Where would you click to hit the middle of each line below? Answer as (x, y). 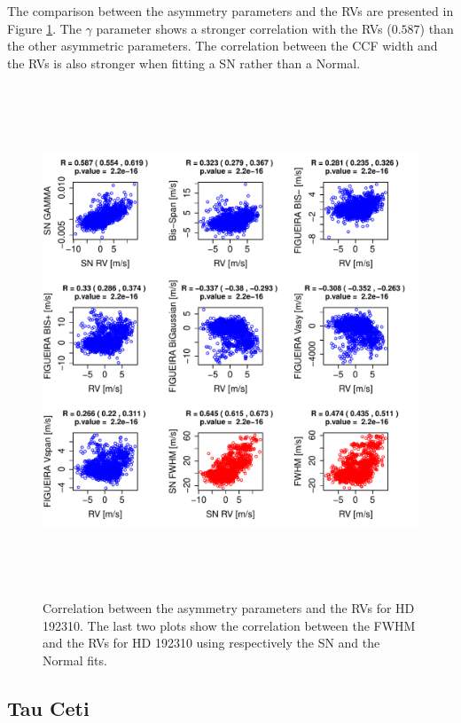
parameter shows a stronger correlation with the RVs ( (244, 28)
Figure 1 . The (44, 28)
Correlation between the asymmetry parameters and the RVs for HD (229, 607)
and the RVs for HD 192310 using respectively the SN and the (211, 643)
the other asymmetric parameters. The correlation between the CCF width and (223, 46)
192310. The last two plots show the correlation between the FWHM (229, 625)
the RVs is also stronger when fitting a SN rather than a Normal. (184, 63)
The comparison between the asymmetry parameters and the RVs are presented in (230, 11)
